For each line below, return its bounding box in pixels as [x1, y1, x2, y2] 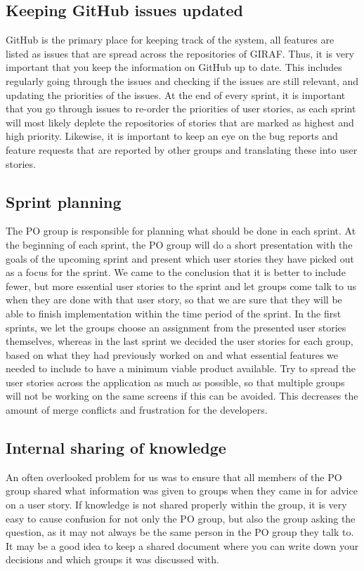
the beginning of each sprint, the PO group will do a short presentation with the [6, 237, 353, 251]
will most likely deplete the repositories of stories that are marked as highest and [6, 114, 354, 129]
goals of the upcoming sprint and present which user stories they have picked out [6, 251, 355, 265]
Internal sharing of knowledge [6, 437, 226, 459]
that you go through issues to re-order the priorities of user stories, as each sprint [6, 101, 356, 116]
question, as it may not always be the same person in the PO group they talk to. [6, 525, 354, 539]
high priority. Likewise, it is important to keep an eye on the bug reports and [6, 129, 338, 143]
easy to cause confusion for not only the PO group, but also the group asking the [6, 511, 356, 525]
